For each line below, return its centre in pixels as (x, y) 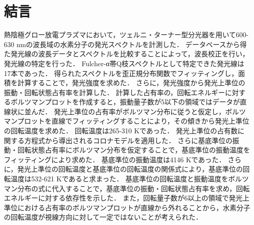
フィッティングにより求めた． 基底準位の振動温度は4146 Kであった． (115, 159)
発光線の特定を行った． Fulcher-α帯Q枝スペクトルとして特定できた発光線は (124, 63)
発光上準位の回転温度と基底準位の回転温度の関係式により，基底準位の (130, 169)
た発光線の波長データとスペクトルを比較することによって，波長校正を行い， (127, 54)
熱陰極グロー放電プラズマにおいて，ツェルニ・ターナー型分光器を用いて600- (126, 35)
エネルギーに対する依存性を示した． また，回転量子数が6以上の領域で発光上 (127, 198)
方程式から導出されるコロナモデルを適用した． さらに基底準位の (128, 140)
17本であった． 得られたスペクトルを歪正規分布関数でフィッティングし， (121, 73)
